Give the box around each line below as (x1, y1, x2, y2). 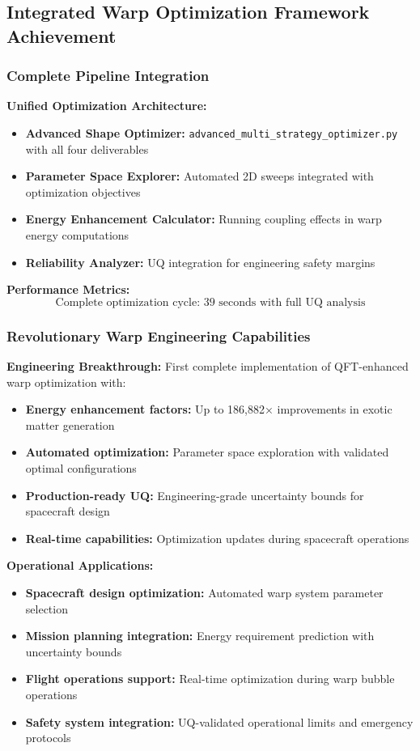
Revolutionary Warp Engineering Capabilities (6, 325, 311, 346)
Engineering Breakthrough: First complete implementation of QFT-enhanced (6, 358, 409, 375)
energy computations (25, 227, 129, 244)
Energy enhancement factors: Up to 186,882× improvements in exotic (25, 401, 392, 418)
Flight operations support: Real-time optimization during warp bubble (25, 670, 395, 687)
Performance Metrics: (6, 281, 130, 298)
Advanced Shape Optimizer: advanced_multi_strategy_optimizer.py (25, 124, 398, 141)
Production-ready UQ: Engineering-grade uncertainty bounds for (25, 486, 364, 503)
